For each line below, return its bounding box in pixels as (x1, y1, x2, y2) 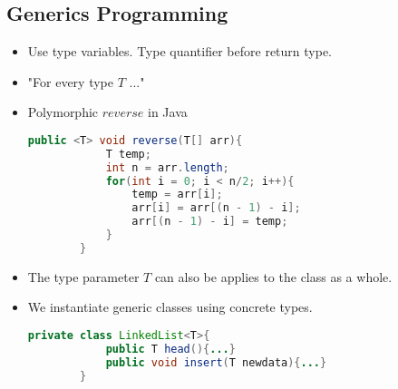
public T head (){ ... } (105, 342, 236, 355)
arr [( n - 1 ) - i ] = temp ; (131, 215, 288, 229)
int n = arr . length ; (105, 160, 229, 174)
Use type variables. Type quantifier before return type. (27, 42, 332, 61)
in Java (148, 102, 188, 122)
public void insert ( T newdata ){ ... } (105, 355, 327, 369)
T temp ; (105, 147, 151, 160)
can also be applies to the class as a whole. (154, 267, 393, 286)
